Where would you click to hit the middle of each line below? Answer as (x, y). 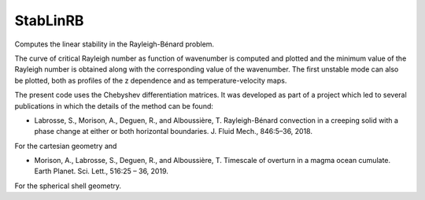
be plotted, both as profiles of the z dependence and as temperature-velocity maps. (151, 80)
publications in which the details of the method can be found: (114, 106)
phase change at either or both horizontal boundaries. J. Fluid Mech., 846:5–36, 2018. (174, 131)
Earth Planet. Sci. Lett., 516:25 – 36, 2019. (102, 171)
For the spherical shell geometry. (68, 186)
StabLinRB (49, 20)
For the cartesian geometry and (66, 146)
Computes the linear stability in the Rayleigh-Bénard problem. (115, 44)
